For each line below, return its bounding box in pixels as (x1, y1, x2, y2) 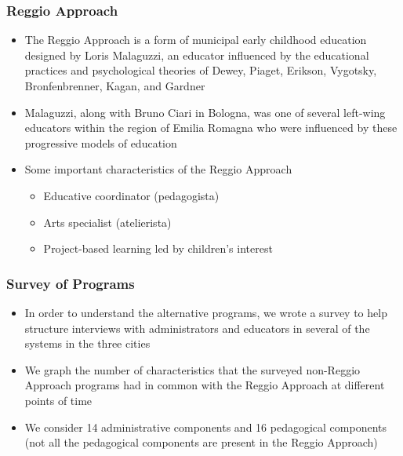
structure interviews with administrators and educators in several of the (24, 319, 370, 336)
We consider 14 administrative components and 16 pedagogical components (24, 418, 387, 435)
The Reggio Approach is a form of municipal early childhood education (24, 31, 367, 48)
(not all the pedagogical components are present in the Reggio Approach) (24, 434, 378, 451)
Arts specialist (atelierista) (43, 213, 172, 230)
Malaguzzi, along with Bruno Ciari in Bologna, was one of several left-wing (24, 104, 386, 120)
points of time (24, 392, 93, 408)
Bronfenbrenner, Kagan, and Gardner (24, 78, 205, 93)
